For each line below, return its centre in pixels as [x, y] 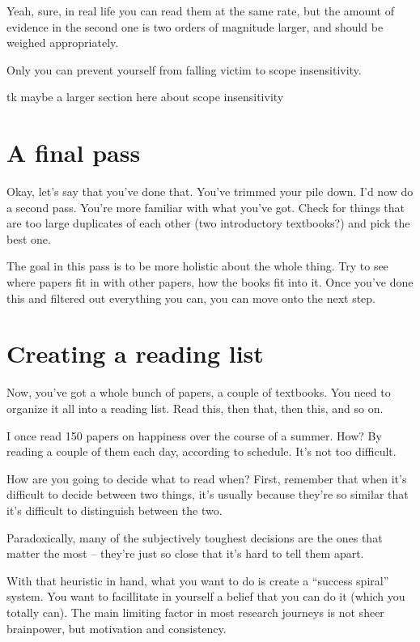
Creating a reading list [135, 353]
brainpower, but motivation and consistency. [117, 628]
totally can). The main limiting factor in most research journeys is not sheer [195, 612]
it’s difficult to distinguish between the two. [115, 510]
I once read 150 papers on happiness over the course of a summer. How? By [194, 435]
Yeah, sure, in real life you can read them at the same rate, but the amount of [201, 11]
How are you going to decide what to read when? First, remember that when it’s [207, 478]
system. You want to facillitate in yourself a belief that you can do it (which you [206, 596]
